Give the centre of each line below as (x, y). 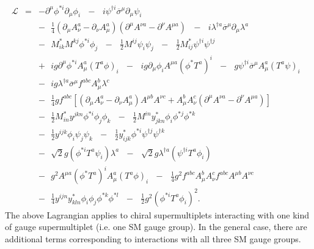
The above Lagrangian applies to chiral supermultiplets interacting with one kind (157, 214)
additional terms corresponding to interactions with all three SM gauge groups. (153, 238)
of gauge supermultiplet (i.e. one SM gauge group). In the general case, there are (156, 227)
